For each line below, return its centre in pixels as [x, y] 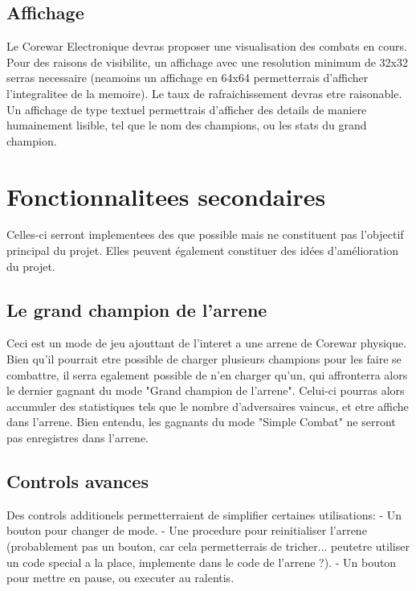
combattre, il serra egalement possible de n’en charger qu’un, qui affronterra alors [207, 374]
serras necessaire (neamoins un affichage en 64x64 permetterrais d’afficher [188, 78]
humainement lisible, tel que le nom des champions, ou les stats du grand [187, 125]
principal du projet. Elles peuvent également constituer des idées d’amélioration [202, 250]
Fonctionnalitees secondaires [166, 196]
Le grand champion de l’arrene [137, 309]
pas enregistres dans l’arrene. [78, 438]
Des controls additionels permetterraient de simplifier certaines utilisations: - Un [204, 514]
